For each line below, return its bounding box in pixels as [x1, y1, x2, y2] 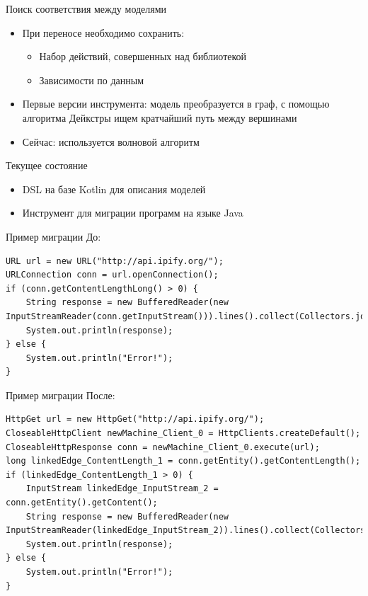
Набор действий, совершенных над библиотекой [39, 49, 247, 64]
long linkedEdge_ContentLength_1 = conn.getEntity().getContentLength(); [6, 456, 361, 466]
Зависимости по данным [39, 72, 144, 87]
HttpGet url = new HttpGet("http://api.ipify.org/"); [6, 414, 265, 425]
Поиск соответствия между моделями [6, 1, 167, 16]
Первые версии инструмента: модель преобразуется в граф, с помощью [22, 96, 330, 111]
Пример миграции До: [6, 229, 101, 243]
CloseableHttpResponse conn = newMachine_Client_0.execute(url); [6, 442, 320, 452]
